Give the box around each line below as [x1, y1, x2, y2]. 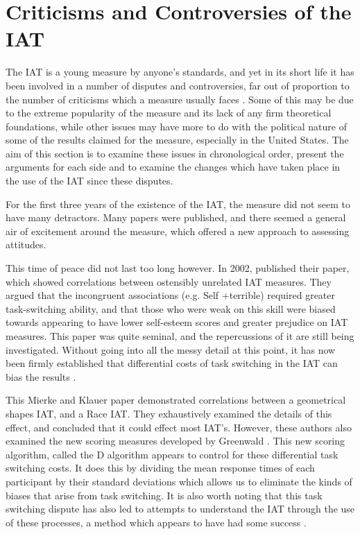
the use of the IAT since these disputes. [6, 173, 173, 188]
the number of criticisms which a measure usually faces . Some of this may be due [6, 92, 354, 106]
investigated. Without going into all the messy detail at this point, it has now [6, 342, 336, 356]
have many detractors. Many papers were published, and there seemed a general [6, 210, 346, 225]
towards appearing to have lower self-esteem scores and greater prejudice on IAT [6, 315, 348, 329]
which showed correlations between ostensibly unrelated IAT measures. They [6, 274, 332, 288]
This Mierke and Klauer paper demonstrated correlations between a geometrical [6, 393, 346, 407]
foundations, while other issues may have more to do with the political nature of [6, 119, 347, 133]
